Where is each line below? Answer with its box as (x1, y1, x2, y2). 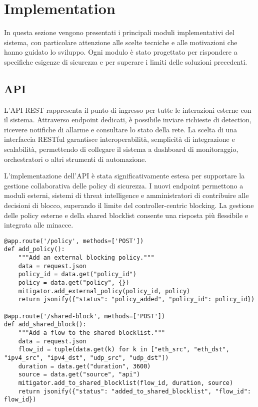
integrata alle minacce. (4, 220, 73, 230)
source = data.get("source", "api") (18, 371, 140, 378)
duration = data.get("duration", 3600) (18, 362, 151, 370)
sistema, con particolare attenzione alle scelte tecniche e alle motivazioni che (4, 37, 237, 47)
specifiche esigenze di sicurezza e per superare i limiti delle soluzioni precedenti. (4, 56, 247, 67)
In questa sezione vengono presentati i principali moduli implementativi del (4, 27, 234, 38)
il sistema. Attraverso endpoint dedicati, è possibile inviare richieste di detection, (4, 114, 251, 125)
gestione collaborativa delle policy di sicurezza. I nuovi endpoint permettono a (4, 180, 243, 190)
